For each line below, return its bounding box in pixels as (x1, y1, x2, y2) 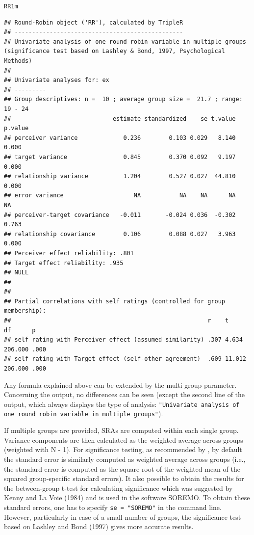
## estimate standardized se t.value (4, 115, 236, 122)
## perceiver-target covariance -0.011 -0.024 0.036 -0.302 (4, 211, 236, 218)
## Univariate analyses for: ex (4, 77, 109, 84)
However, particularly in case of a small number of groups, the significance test (4, 511, 241, 522)
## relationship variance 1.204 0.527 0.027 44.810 (4, 173, 236, 180)
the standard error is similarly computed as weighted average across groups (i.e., (4, 454, 246, 464)
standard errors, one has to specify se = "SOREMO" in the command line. (4, 502, 222, 512)
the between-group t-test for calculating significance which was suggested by (4, 482, 233, 493)
